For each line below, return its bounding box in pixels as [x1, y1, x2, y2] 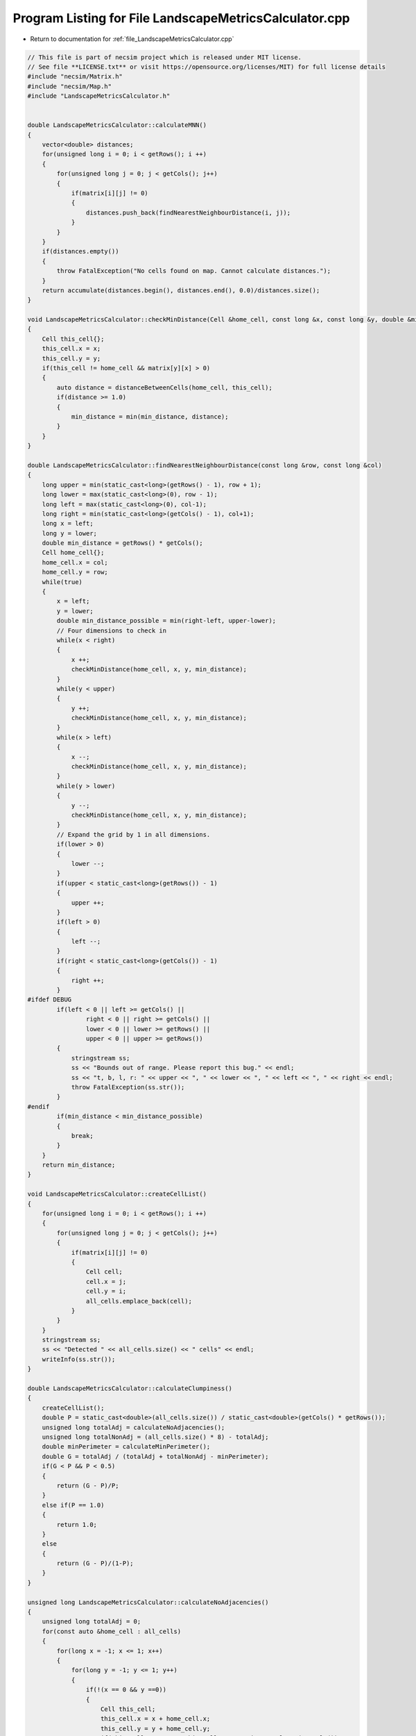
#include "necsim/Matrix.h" [27, 73, 123, 81]
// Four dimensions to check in [56, 626, 166, 635]
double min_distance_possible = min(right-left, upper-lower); [56, 617, 277, 625]
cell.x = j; [85, 1278, 127, 1285]
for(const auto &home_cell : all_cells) [42, 1627, 182, 1635]
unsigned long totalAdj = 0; [42, 1618, 141, 1626]
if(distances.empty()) [42, 247, 119, 256]
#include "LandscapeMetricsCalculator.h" [27, 92, 171, 100]
